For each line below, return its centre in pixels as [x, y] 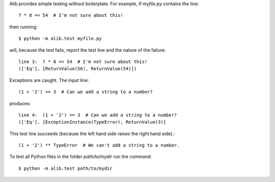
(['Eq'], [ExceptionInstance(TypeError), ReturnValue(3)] [92, 122]
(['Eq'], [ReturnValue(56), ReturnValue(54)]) [78, 69]
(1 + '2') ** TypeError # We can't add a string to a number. [99, 145]
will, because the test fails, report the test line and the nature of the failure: [88, 50]
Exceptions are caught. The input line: [49, 80]
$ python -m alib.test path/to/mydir [66, 168]
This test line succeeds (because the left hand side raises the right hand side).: [92, 133]
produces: [20, 103]
